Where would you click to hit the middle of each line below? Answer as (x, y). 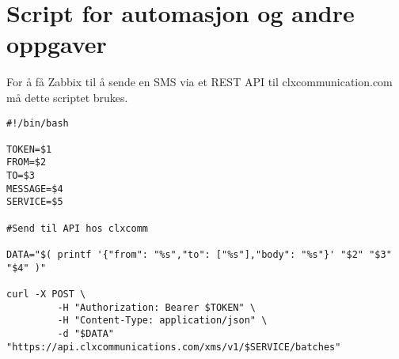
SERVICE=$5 (35, 202)
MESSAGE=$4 (35, 189)
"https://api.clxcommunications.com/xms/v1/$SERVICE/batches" (174, 347)
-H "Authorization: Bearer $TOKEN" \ (156, 307)
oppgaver (57, 44)
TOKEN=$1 (29, 149)
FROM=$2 (27, 162)
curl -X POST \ (46, 295)
